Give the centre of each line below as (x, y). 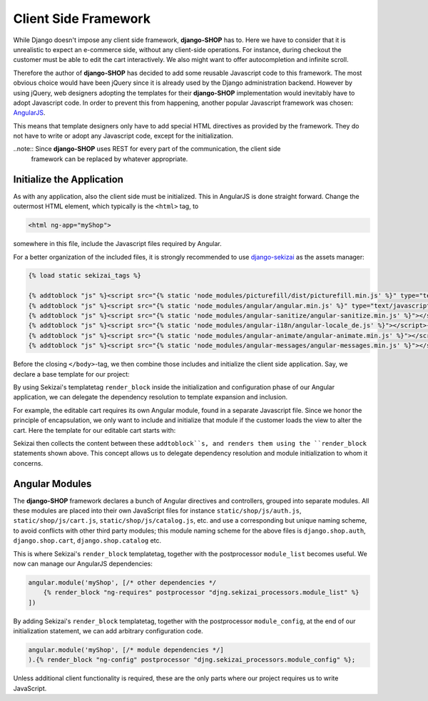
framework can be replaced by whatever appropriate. (109, 159)
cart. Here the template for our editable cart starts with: (95, 430)
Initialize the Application (68, 179)
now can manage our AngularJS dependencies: (83, 563)
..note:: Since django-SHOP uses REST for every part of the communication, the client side (147, 149)
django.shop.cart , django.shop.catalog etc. (87, 541)
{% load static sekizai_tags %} (85, 276)
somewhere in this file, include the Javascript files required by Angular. (117, 244)
